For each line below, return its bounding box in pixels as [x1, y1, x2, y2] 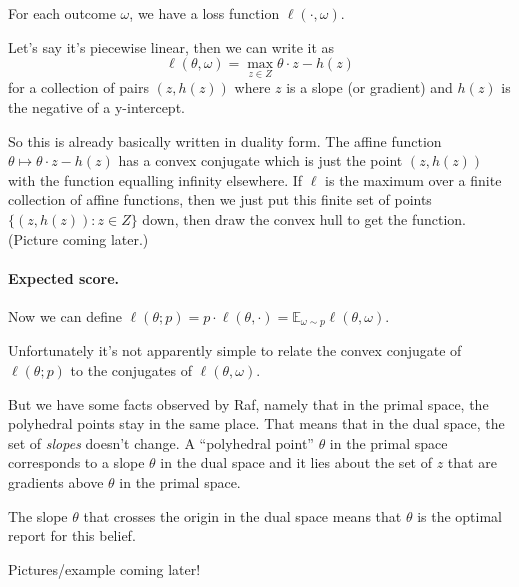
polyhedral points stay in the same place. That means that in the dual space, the [8, 413, 505, 434]
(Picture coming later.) [8, 228, 149, 249]
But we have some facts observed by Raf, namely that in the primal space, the [8, 393, 489, 414]
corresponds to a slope [8, 452, 145, 473]
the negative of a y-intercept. [8, 97, 185, 117]
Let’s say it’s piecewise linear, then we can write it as [8, 36, 335, 57]
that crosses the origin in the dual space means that [83, 505, 402, 526]
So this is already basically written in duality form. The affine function [8, 130, 442, 151]
